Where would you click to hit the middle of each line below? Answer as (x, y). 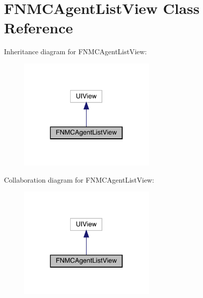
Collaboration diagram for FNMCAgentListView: (79, 179)
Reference (39, 28)
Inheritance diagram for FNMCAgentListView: (75, 51)
